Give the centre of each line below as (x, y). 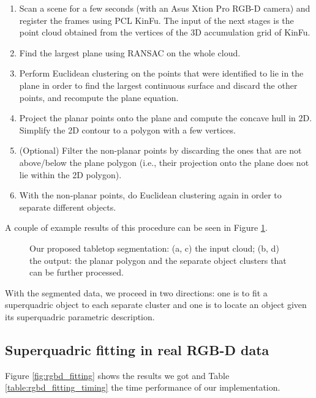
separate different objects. (68, 207)
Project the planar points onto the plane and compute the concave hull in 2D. (166, 118)
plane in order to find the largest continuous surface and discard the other (158, 85)
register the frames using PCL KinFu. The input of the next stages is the (156, 20)
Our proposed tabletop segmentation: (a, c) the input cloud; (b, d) (154, 248)
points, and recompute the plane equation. (99, 97)
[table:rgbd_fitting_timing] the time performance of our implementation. (143, 387)
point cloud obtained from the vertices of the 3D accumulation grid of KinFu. (165, 32)
